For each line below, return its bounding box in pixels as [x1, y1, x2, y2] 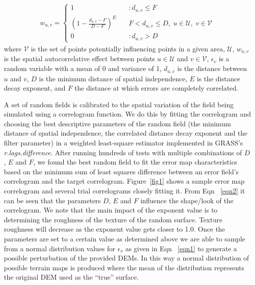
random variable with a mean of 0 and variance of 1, [4, 63, 162, 73]
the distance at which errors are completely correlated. [74, 83, 238, 93]
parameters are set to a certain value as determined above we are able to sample [4, 234, 246, 244]
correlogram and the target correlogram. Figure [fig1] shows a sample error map [4, 176, 245, 186]
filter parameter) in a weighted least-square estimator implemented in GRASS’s [4, 138, 243, 148]
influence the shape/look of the [140, 195, 233, 205]
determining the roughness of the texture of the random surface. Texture [4, 214, 223, 224]
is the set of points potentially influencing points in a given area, [31, 44, 225, 54]
